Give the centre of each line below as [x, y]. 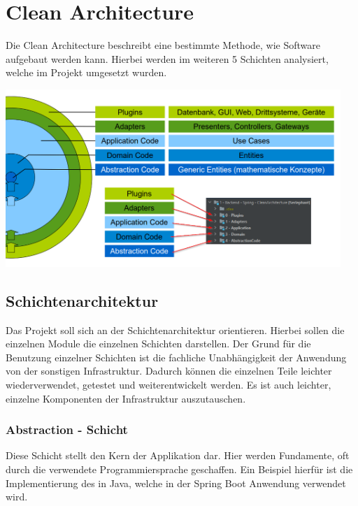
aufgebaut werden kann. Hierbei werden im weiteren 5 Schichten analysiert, [167, 58]
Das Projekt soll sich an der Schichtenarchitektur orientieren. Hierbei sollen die [175, 330]
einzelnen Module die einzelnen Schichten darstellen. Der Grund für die [158, 344]
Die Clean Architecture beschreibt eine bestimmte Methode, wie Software [163, 45]
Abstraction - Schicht [67, 429]
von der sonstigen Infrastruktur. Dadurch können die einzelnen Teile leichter [169, 371]
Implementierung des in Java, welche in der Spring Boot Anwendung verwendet [176, 483]
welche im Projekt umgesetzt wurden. [86, 72]
